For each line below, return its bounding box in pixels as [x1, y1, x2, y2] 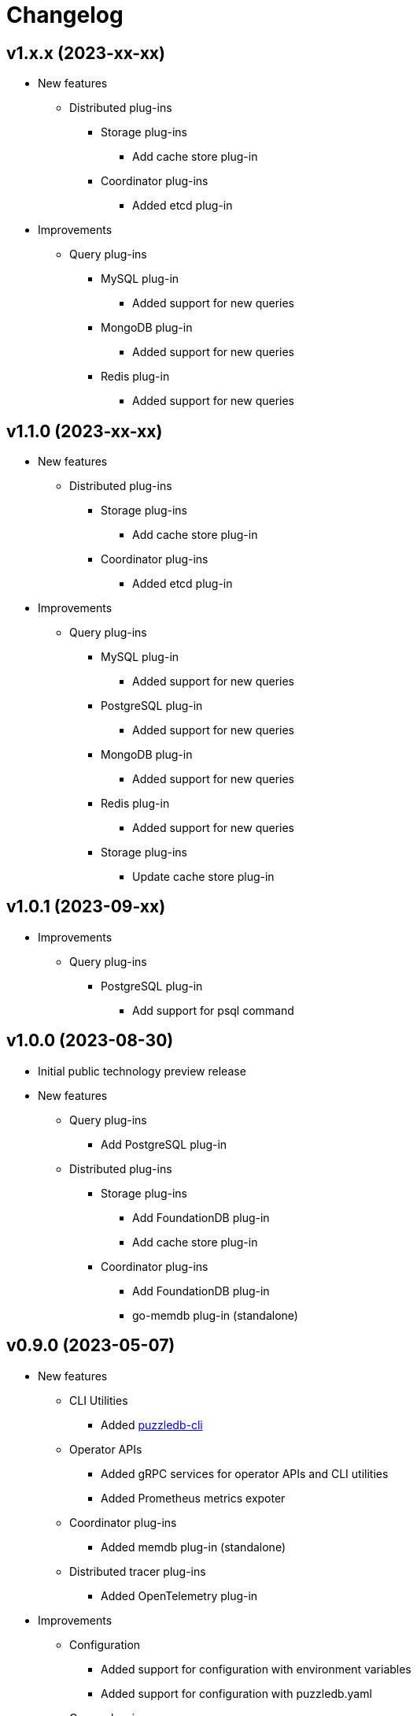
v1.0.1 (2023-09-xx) [6, 897, 166, 917]
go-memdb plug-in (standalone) [132, 1308, 298, 1322]
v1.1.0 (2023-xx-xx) [6, 421, 163, 441]
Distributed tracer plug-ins [69, 1564, 206, 1578]
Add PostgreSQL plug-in [101, 1137, 227, 1151]
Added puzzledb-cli [101, 1417, 203, 1432]
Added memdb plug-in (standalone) [101, 1540, 286, 1554]
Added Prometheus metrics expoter [101, 1491, 286, 1505]
